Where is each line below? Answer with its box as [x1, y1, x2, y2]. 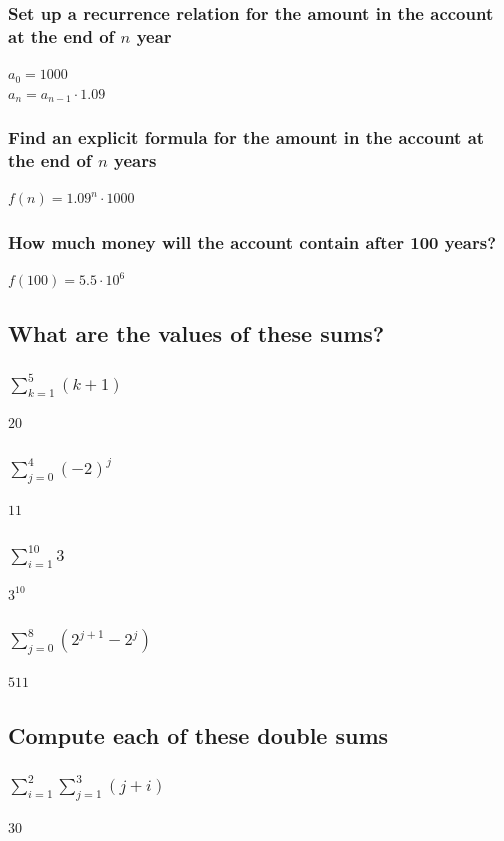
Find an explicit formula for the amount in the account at [8, 125, 485, 150]
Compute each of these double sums [8, 719, 389, 750]
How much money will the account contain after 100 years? [8, 229, 497, 254]
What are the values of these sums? [8, 318, 385, 349]
